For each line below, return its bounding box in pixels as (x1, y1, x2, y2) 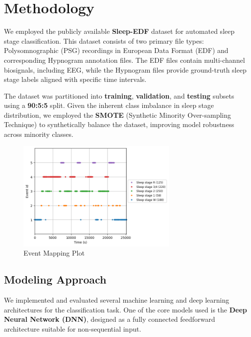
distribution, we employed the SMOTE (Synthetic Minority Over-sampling (4, 109, 231, 120)
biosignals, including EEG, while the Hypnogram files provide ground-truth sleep (4, 64, 247, 75)
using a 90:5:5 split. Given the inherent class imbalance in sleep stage (4, 100, 214, 110)
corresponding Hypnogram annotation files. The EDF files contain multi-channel (4, 54, 245, 65)
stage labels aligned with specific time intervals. (4, 74, 147, 84)
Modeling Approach (4, 272, 107, 287)
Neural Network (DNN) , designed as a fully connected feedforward (4, 314, 215, 324)
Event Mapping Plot (23, 248, 85, 258)
